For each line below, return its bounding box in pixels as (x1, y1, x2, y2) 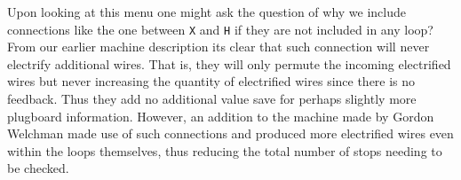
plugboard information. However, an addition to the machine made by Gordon (7, 106, 434, 125)
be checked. (7, 159, 69, 177)
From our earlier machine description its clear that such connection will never (7, 37, 430, 56)
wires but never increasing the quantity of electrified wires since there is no (7, 72, 416, 90)
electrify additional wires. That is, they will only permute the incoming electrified (7, 54, 451, 73)
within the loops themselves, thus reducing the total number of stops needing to (7, 141, 442, 160)
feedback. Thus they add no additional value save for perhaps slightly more (7, 90, 417, 108)
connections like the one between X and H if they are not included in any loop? (7, 20, 433, 38)
